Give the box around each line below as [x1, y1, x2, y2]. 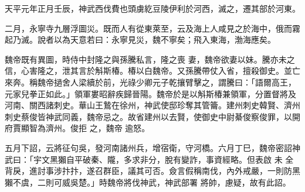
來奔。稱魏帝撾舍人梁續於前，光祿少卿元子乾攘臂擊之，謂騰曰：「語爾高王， [5, 76, 296, 88]
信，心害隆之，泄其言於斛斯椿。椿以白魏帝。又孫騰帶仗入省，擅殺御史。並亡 [5, 64, 300, 77]
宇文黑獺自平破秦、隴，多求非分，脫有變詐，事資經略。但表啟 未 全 [33, 153, 294, 165]
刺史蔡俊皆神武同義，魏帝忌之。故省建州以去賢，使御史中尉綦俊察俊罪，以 [5, 110, 292, 122]
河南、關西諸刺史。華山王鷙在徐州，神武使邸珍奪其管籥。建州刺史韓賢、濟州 [5, 99, 300, 111]
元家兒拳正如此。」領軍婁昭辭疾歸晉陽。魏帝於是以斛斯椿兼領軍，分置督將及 [5, 87, 296, 100]
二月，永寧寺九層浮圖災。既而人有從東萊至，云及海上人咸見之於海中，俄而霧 [5, 22, 300, 34]
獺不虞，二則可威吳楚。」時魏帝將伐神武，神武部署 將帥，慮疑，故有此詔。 [5, 176, 291, 188]
